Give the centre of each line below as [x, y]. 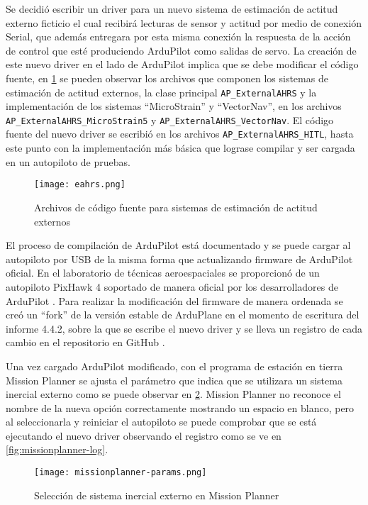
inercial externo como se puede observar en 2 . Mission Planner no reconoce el [173, 394]
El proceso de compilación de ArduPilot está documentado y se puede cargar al [178, 245]
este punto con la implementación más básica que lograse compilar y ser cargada [180, 148]
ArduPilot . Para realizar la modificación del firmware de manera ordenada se [174, 300]
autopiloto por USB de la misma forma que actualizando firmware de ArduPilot [179, 259]
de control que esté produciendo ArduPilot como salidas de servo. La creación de [181, 50]
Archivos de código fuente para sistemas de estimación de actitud [176, 207]
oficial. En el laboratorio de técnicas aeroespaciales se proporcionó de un [163, 273]
